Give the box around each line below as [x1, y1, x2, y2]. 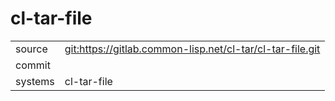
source [15, 42, 48, 56]
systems [15, 74, 55, 88]
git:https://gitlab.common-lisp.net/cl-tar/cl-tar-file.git [64, 42, 321, 56]
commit [15, 58, 51, 72]
